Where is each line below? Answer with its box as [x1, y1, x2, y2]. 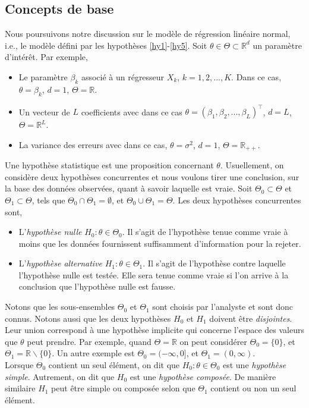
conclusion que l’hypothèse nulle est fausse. [18, 280, 176, 293]
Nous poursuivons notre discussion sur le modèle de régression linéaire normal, [5, 27, 291, 40]
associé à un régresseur [81, 70, 165, 83]
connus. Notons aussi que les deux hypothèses [5, 312, 171, 324]
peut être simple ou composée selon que [51, 382, 196, 394]
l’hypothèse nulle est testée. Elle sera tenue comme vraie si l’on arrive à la [18, 268, 289, 281]
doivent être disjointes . [209, 312, 292, 324]
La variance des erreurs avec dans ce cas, [18, 138, 168, 150]
